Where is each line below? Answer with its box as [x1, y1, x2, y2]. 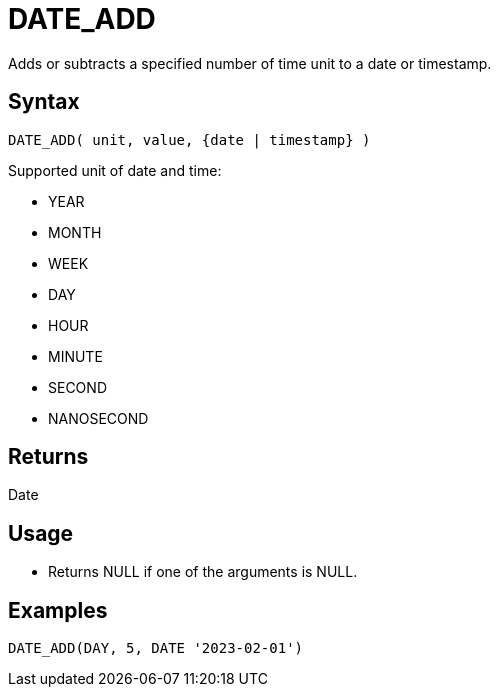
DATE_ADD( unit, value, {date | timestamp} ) [8, 131, 371, 148]
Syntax [8, 89, 80, 115]
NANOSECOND [48, 409, 149, 427]
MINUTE [48, 347, 103, 365]
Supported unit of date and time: [8, 161, 222, 179]
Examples [8, 597, 108, 623]
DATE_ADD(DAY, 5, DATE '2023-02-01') [8, 640, 304, 657]
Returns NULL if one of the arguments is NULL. [48, 563, 358, 581]
